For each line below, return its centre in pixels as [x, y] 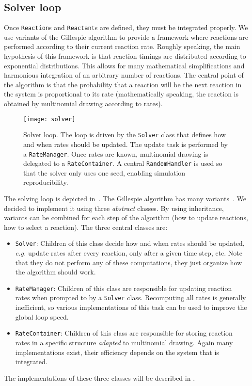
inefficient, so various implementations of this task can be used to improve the [131, 307]
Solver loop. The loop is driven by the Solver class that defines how [125, 135]
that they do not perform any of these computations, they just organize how [129, 262]
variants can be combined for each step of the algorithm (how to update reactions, [126, 217]
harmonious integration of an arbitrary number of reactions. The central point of [124, 75]
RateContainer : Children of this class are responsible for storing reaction [124, 333]
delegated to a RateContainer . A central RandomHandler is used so [123, 163]
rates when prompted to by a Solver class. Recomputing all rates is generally [131, 298]
